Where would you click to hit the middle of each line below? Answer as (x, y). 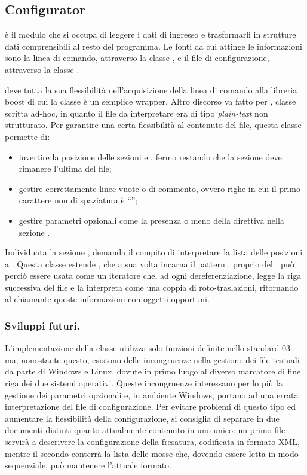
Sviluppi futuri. (42, 325)
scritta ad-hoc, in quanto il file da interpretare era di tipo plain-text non (136, 113)
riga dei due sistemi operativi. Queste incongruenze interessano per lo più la (144, 383)
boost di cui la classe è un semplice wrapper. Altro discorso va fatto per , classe (151, 101)
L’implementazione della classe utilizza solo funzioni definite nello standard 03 (148, 348)
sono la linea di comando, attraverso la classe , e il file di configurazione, (137, 58)
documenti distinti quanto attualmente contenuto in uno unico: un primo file (145, 430)
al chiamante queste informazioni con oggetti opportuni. (107, 299)
